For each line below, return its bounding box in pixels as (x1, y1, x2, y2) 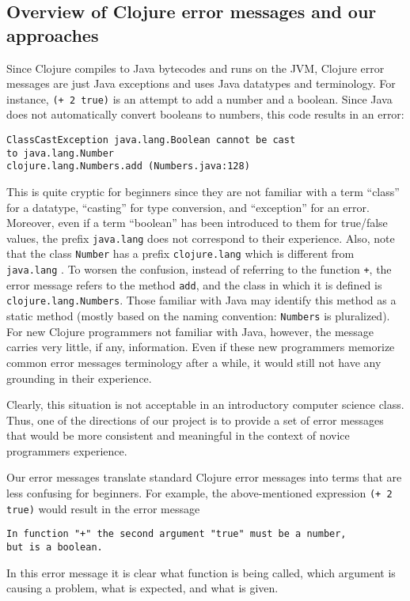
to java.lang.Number (6, 147, 115, 159)
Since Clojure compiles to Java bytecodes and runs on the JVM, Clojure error (6, 59, 385, 76)
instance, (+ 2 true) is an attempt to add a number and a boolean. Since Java (6, 90, 393, 107)
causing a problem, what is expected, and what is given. (6, 580, 279, 596)
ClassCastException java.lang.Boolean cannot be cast (6, 134, 296, 146)
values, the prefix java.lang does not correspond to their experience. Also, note (6, 229, 395, 246)
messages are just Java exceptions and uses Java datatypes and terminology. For (6, 75, 396, 92)
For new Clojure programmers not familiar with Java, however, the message (6, 323, 374, 339)
